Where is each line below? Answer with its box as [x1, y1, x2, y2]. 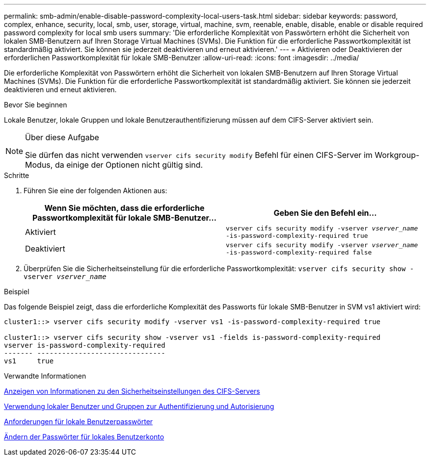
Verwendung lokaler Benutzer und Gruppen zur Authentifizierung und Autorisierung [4, 402, 274, 410]
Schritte [4, 171, 29, 179]
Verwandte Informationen [4, 372, 86, 380]
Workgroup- [375, 150, 420, 160]
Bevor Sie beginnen [4, 101, 67, 109]
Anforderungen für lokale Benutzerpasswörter [4, 417, 153, 426]
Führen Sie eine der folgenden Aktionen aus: [24, 186, 167, 195]
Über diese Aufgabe [25, 132, 99, 142]
